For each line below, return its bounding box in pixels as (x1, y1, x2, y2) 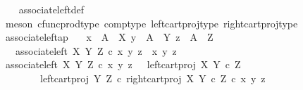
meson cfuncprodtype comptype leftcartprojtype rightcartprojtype (5, 15, 298, 30)
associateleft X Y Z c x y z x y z (15, 43, 177, 58)
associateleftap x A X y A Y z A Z (5, 30, 214, 44)
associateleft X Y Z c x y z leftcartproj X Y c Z (5, 57, 241, 72)
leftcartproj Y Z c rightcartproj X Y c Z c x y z (39, 70, 266, 85)
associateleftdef (18, 2, 84, 16)
